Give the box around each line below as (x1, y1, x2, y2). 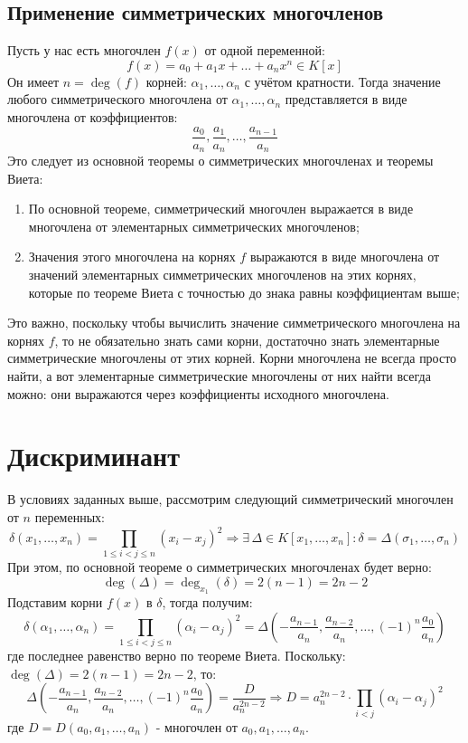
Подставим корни (7, 593, 103, 612)
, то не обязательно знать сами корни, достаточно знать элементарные (54, 330, 440, 349)
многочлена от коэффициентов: (7, 107, 178, 126)
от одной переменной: (204, 41, 325, 60)
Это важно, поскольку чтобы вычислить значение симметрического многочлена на (7, 313, 461, 332)
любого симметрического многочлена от (7, 90, 228, 109)
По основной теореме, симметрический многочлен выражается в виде (28, 199, 414, 218)
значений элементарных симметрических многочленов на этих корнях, (28, 265, 417, 284)
